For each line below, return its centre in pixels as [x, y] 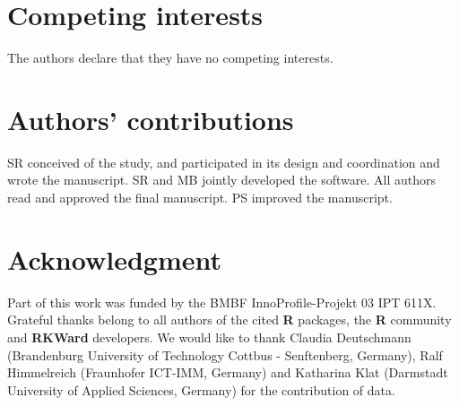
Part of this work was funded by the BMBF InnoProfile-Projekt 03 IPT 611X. [222, 302]
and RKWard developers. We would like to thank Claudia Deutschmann [209, 337]
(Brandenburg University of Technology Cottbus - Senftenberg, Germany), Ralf [225, 354]
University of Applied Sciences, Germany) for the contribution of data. [201, 389]
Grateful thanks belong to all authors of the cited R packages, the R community [229, 320]
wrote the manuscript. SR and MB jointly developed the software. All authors [221, 180]
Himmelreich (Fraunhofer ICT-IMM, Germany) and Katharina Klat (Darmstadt [228, 372]
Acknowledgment [114, 259]
